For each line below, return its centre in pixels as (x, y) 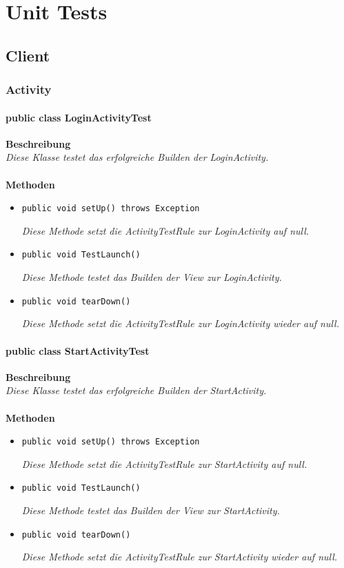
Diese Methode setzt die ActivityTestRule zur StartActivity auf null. (164, 463)
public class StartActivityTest (78, 350)
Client (28, 55)
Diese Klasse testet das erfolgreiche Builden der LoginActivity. (137, 157)
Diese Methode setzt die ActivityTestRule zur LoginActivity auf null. (165, 230)
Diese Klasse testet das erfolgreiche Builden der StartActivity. (136, 390)
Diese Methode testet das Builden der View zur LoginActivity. (152, 277)
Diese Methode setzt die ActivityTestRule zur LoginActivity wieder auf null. (180, 323)
